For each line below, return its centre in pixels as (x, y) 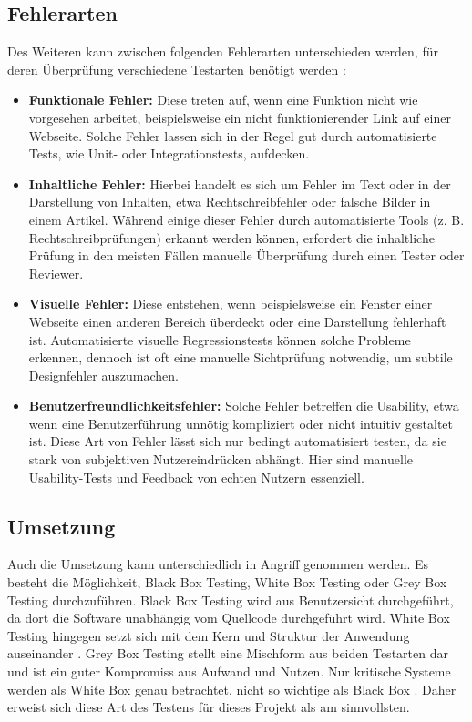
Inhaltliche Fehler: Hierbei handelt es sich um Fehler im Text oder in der (240, 183)
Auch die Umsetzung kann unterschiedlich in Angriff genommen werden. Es (218, 564)
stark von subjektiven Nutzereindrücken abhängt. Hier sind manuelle (221, 459)
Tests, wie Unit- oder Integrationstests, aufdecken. (169, 153)
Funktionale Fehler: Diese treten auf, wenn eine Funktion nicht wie (223, 100)
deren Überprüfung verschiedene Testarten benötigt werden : (177, 69)
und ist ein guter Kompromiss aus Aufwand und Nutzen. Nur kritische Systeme (229, 671)
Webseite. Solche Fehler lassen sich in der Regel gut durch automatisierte (233, 135)
